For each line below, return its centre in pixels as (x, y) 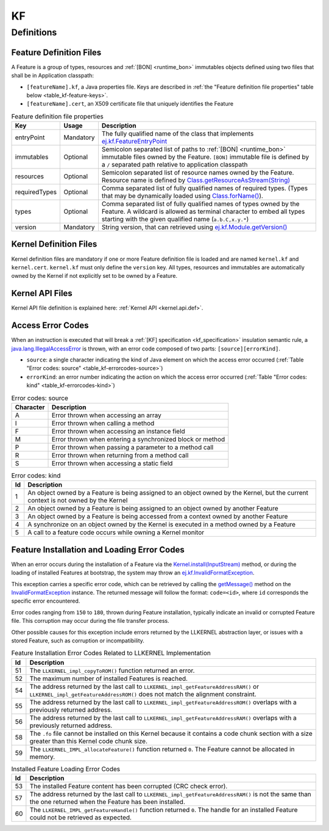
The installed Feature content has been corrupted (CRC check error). (129, 786)
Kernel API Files (42, 293)
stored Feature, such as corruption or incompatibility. (78, 640)
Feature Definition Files (56, 52)
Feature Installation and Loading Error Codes (98, 550)
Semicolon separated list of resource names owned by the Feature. (198, 173)
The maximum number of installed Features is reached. (109, 678)
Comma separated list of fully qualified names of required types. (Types (204, 188)
